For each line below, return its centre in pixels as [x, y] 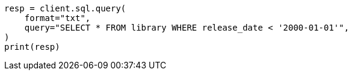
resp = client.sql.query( [65, 8]
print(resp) [32, 47]
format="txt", [57, 18]
